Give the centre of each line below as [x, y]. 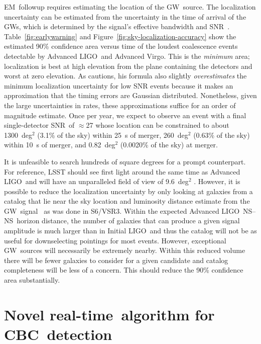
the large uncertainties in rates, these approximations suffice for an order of [120, 105]
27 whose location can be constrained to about [158, 125]
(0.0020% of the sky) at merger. [169, 145]
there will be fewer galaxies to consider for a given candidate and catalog [116, 260]
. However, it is [217, 181]
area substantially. [32, 280]
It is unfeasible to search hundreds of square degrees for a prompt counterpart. [125, 161]
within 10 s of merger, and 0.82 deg [60, 145]
